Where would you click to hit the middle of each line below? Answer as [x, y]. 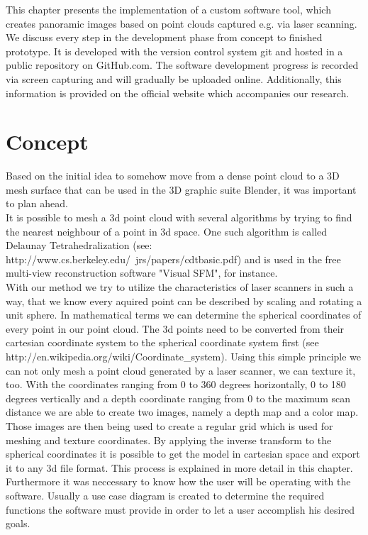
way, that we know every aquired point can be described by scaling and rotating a [184, 300]
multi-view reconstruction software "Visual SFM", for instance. [142, 273]
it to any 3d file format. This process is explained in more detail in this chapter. [179, 467]
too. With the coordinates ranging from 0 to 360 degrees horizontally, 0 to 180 [176, 384]
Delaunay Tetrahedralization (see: [79, 245]
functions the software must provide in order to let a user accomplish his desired [180, 509]
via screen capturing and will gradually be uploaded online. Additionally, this [174, 78]
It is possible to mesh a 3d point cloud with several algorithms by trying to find [179, 217]
